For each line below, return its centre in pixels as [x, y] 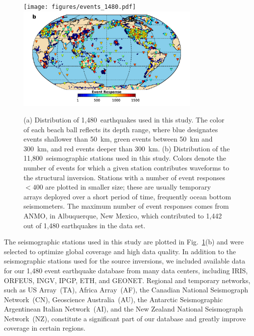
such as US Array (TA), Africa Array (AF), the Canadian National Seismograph [126, 290]
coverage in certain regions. [45, 328]
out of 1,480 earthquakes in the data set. [85, 225]
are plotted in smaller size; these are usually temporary [128, 187]
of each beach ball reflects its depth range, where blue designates [121, 129]
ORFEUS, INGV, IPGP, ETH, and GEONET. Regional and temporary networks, [127, 280]
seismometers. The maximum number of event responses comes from [126, 206]
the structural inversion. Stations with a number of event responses [124, 177]
